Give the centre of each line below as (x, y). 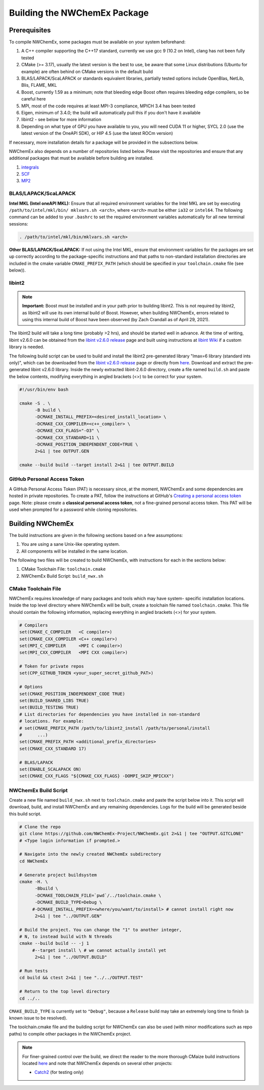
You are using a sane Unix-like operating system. (70, 544)
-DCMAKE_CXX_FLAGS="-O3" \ (67, 431)
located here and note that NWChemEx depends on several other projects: (97, 1063)
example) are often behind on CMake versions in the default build (87, 72)
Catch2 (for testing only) (59, 1072)
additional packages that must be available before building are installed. (81, 158)
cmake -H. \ (34, 882)
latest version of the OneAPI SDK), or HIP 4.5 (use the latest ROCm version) (97, 133)
